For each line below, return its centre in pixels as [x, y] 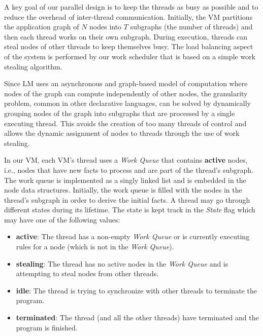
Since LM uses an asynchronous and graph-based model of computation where [126, 83]
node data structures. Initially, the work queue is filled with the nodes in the [123, 190]
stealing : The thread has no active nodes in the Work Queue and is [122, 263]
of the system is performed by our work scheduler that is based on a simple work [130, 56]
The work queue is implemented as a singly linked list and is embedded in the [125, 180]
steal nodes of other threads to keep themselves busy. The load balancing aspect [129, 46]
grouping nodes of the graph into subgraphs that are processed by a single [120, 113]
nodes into [106, 27]
